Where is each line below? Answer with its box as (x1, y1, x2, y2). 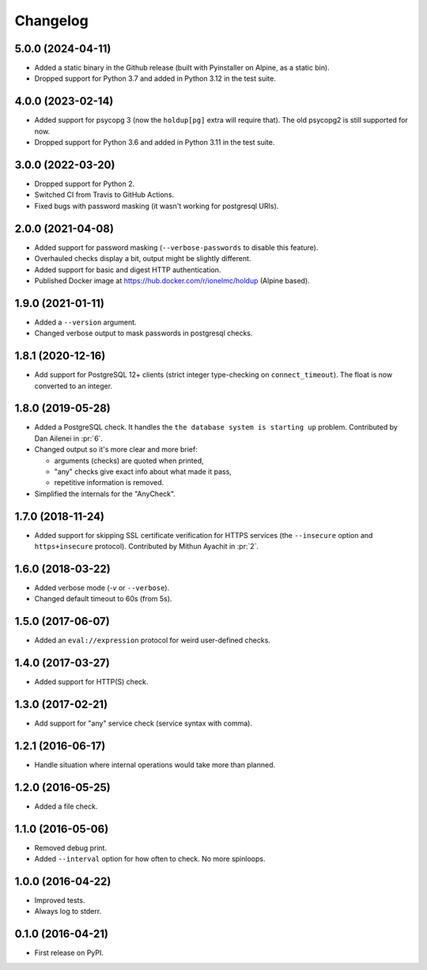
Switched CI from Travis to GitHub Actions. (34, 190, 174, 199)
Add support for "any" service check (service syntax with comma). (34, 718, 253, 728)
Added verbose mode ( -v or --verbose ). (34, 582, 170, 593)
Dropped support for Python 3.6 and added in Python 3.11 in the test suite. (34, 138, 275, 147)
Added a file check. (34, 801, 98, 811)
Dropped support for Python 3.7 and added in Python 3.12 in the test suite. (34, 74, 276, 83)
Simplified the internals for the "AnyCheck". (34, 489, 176, 498)
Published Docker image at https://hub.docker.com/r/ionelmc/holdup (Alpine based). (34, 275, 310, 285)
